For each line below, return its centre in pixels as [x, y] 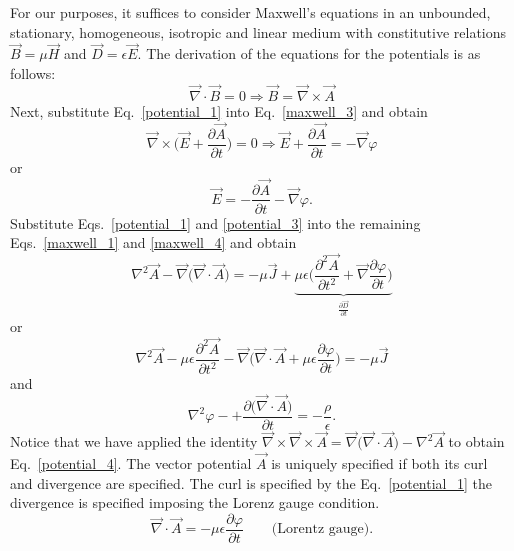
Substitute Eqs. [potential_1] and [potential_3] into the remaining [215, 222]
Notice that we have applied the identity [134, 441]
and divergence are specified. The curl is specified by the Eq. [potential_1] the [251, 482]
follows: [33, 73]
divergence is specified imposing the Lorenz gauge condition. [195, 502]
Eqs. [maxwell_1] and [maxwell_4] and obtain [153, 242]
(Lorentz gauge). [322, 529]
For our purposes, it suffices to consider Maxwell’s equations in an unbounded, [250, 12]
